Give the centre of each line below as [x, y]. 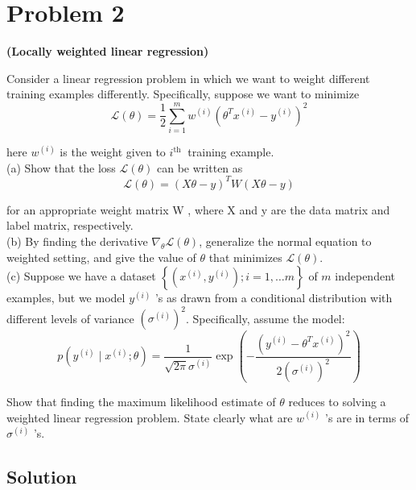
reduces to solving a [337, 402]
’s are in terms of [367, 417]
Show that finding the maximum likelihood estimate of [141, 402]
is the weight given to [113, 152]
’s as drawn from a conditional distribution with [274, 298]
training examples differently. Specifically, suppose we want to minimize [183, 94]
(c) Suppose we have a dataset [81, 276]
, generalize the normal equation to [285, 241]
